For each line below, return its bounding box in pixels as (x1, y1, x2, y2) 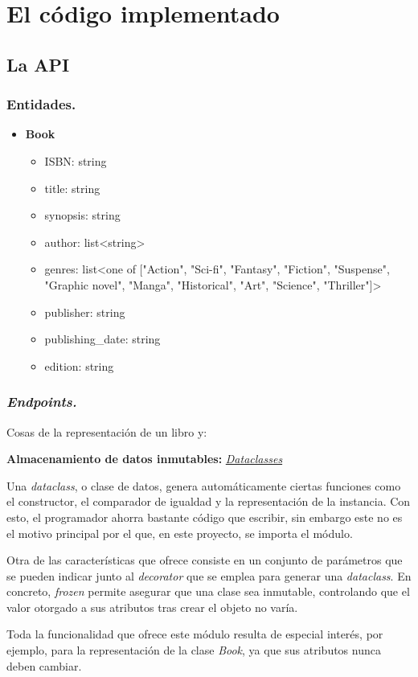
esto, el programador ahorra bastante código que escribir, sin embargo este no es (6, 508, 403, 525)
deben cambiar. (6, 657, 82, 674)
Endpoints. (6, 392, 77, 412)
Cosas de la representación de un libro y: (6, 423, 207, 440)
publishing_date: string (44, 330, 161, 347)
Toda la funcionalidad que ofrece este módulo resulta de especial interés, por (6, 626, 383, 642)
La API (6, 51, 70, 76)
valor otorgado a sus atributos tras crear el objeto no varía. (6, 598, 298, 615)
